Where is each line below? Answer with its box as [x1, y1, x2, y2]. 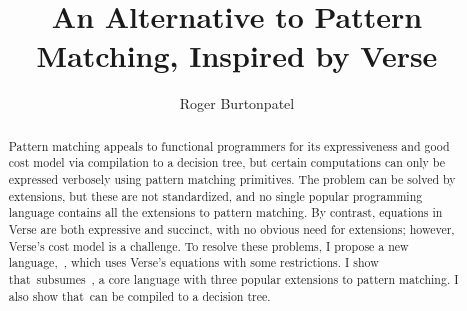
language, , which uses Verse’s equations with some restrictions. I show [8, 254, 379, 271]
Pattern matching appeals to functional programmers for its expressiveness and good [8, 137, 450, 154]
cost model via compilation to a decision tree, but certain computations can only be [8, 154, 446, 171]
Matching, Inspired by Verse [36, 35, 438, 76]
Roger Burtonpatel [179, 93, 295, 114]
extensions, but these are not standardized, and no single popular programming [8, 187, 423, 204]
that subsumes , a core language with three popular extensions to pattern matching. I [8, 270, 459, 287]
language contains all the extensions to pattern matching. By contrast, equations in [8, 204, 443, 221]
